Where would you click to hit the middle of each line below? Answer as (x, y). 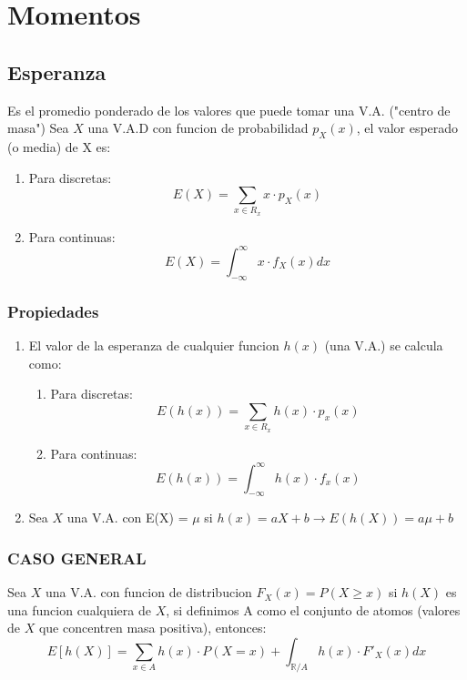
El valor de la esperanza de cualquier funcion (154, 345)
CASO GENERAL (77, 558)
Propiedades (53, 311)
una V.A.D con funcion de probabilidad (198, 128)
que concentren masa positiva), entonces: (152, 628)
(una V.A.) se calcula (384, 345)
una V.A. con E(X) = (127, 518)
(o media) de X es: (59, 146)
